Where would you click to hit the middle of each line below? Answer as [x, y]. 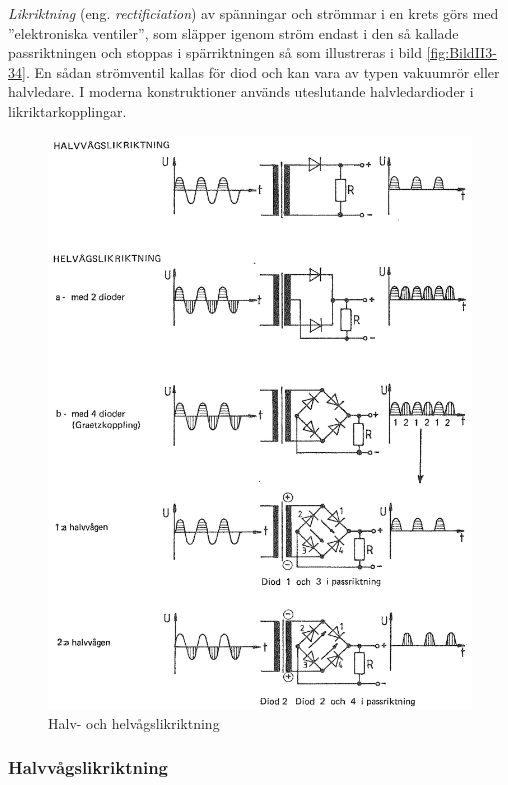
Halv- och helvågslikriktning [134, 722]
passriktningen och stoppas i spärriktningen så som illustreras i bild [215, 52]
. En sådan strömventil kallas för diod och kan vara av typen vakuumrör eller [262, 71]
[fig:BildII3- [461, 52]
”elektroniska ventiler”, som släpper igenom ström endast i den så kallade [233, 32]
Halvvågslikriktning [88, 767]
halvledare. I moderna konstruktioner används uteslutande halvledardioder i [241, 91]
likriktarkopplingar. [67, 110]
